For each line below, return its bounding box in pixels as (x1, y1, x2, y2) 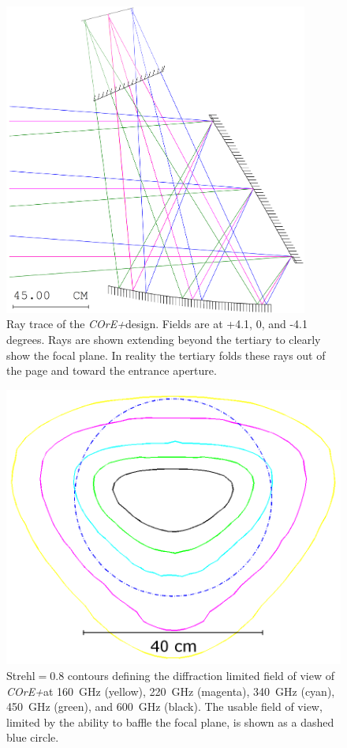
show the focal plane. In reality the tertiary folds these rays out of (6, 346, 326, 363)
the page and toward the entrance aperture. (6, 362, 217, 379)
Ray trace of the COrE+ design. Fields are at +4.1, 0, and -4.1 (6, 315, 308, 332)
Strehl (6, 667, 35, 683)
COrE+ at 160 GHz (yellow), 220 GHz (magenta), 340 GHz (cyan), (6, 682, 335, 699)
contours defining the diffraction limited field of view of (67, 667, 334, 683)
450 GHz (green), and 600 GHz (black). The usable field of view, (6, 698, 323, 715)
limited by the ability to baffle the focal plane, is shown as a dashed (6, 713, 334, 730)
